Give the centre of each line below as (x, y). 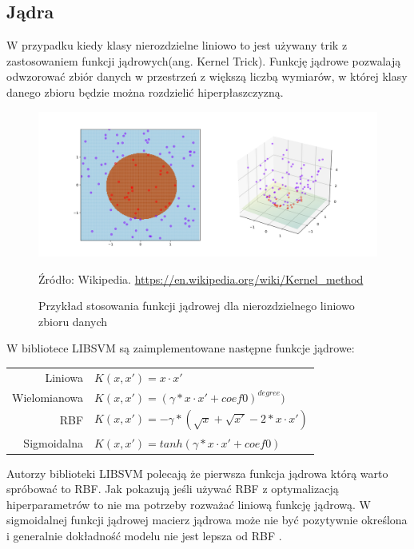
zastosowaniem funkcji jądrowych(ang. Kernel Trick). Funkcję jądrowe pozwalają (204, 60)
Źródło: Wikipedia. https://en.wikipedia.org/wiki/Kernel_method (201, 278)
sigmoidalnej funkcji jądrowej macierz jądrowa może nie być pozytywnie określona (207, 520)
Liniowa (64, 377)
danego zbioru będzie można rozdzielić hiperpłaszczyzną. (145, 91)
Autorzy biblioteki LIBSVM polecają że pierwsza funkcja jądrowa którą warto (197, 473)
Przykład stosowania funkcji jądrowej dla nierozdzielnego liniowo (197, 306)
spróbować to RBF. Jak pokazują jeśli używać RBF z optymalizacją (173, 489)
